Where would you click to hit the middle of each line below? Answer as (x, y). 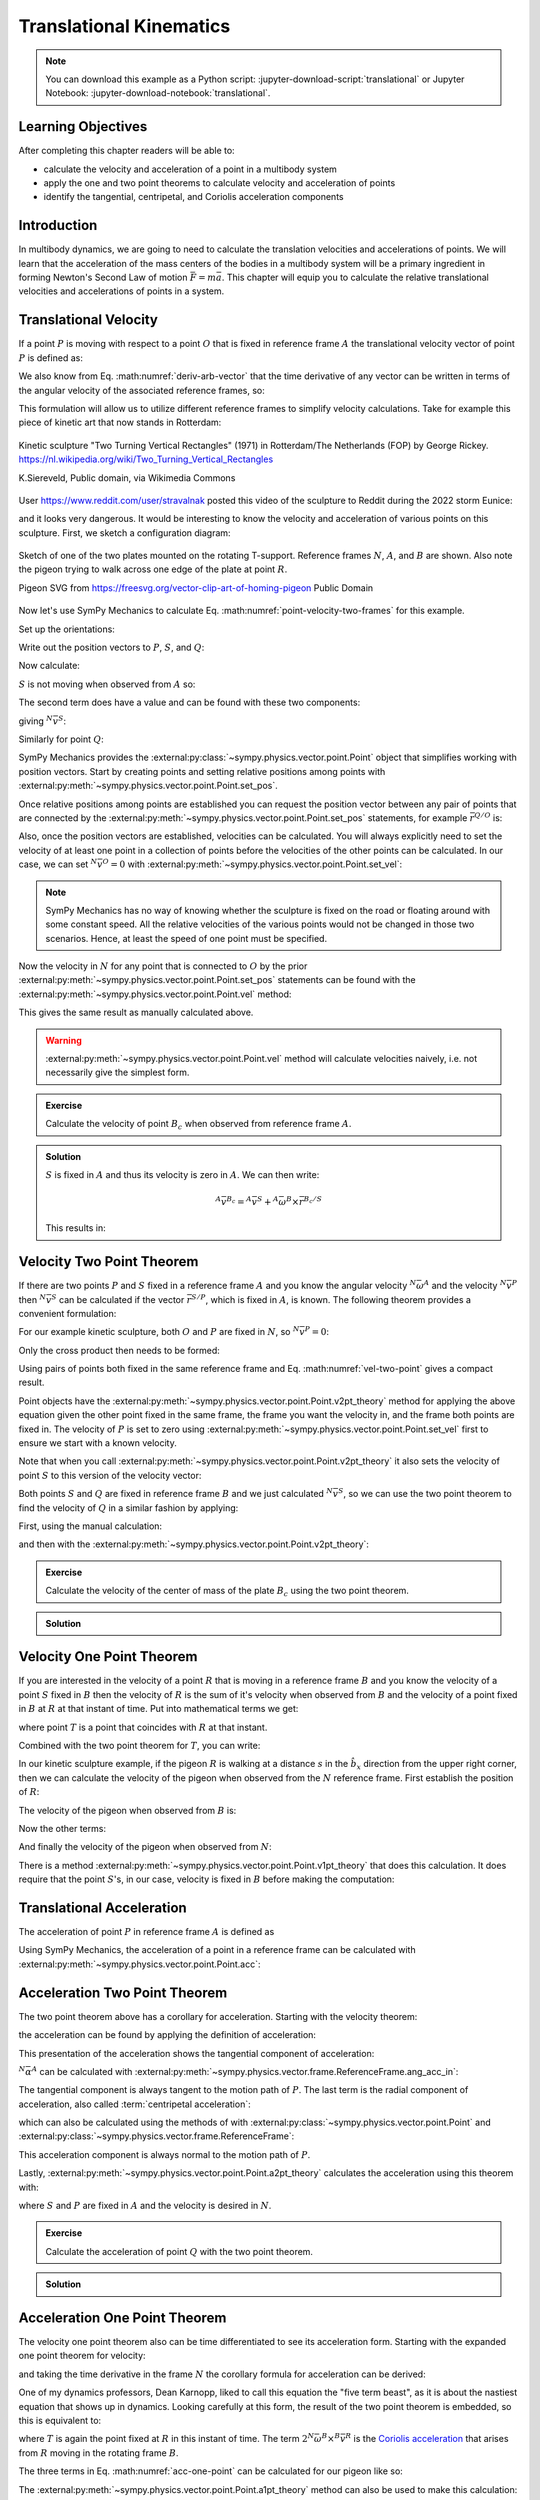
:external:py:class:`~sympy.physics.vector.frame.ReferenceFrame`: (156, 2136)
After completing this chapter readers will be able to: (126, 151)
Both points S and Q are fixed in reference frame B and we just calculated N (176, 1493)
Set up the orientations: (66, 629)
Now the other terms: (62, 1828)
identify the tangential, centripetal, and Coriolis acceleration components (193, 197)
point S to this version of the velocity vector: (110, 1475)
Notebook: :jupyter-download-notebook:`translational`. (158, 93)
